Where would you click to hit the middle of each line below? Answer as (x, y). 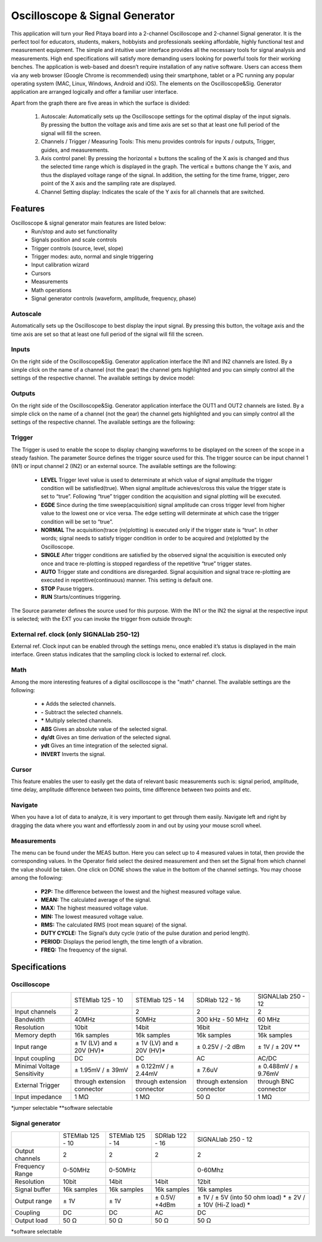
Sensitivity (29, 1074)
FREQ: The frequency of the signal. (84, 950)
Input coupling (35, 1059)
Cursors (41, 273)
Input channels (35, 1012)
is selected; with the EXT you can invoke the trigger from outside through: (102, 619)
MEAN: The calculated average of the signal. (96, 900)
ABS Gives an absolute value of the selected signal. (104, 729)
